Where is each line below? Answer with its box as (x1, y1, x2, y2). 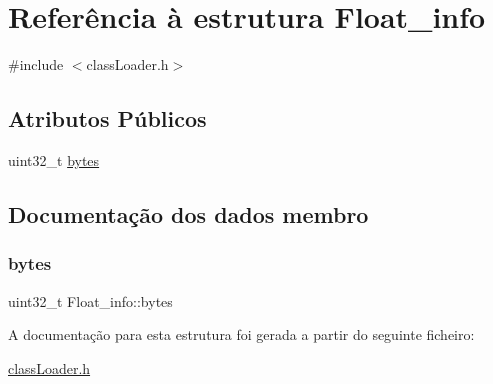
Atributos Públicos (8, 103, 207, 134)
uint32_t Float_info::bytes (8, 290, 173, 311)
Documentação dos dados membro (8, 198, 369, 229)
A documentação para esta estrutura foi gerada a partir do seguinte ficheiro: (8, 324, 475, 345)
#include (8, 54, 64, 75)
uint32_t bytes (8, 149, 100, 170)
